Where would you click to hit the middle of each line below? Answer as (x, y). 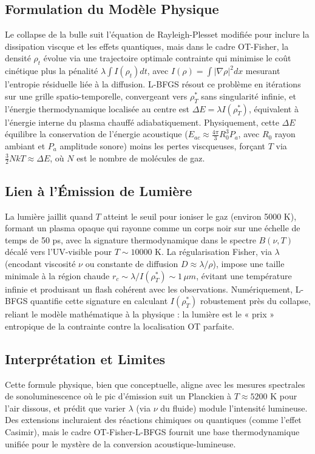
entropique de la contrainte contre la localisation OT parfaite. (120, 326)
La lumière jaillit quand (49, 216)
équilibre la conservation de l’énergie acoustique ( (97, 134)
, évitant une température (244, 275)
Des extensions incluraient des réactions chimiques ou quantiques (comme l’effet (153, 420)
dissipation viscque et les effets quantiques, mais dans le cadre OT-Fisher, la (147, 46)
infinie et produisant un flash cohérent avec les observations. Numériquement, (149, 289)
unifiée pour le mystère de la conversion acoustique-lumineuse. (120, 443)
